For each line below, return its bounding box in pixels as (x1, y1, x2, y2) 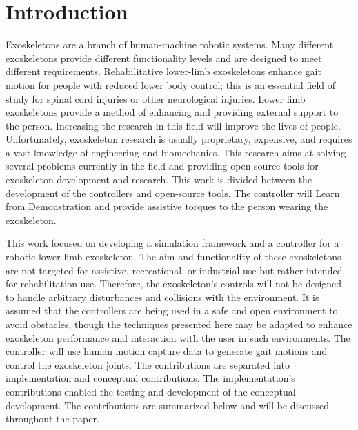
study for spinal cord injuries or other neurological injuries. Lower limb (6, 91, 306, 105)
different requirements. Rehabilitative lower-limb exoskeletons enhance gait (6, 64, 321, 79)
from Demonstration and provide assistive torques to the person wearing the (6, 199, 328, 214)
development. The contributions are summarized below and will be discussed (6, 398, 330, 412)
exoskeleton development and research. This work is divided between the (6, 172, 312, 187)
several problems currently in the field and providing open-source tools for (6, 158, 319, 173)
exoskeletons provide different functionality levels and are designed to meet (6, 50, 322, 65)
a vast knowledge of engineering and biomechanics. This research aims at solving (6, 145, 346, 159)
